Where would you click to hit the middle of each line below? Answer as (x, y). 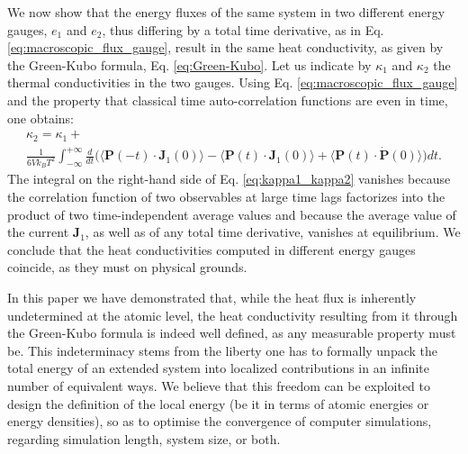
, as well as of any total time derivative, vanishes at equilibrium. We (273, 232)
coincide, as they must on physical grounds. (127, 267)
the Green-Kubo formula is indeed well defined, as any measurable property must (232, 333)
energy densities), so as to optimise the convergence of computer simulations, (220, 421)
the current (38, 232)
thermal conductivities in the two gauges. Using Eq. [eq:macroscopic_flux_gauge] (233, 82)
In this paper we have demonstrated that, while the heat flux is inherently (212, 298)
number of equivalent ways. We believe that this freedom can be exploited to (219, 385)
